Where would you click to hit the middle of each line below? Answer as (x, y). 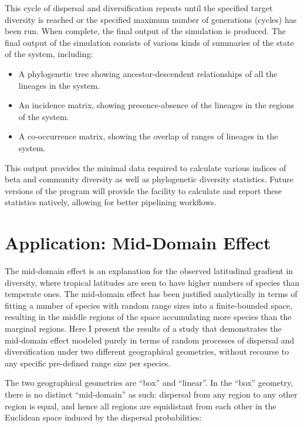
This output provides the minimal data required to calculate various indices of (146, 167)
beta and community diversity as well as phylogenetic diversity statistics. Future (149, 179)
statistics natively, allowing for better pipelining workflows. (111, 202)
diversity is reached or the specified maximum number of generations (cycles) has (151, 19)
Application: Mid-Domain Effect (138, 243)
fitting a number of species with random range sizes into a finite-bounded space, (149, 305)
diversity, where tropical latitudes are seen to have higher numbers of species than (152, 282)
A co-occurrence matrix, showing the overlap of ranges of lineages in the (148, 136)
